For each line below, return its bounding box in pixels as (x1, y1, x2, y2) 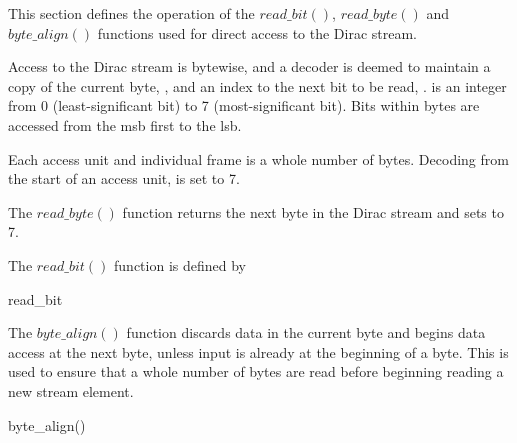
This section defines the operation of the (8, 3, 255, 23)
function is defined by (114, 254, 246, 275)
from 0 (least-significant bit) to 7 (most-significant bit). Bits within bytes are (8, 95, 480, 116)
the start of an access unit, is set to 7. (8, 168, 240, 189)
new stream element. (8, 380, 134, 401)
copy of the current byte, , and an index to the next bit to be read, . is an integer (8, 75, 507, 96)
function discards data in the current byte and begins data (126, 322, 486, 343)
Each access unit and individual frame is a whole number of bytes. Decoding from (8, 148, 509, 169)
